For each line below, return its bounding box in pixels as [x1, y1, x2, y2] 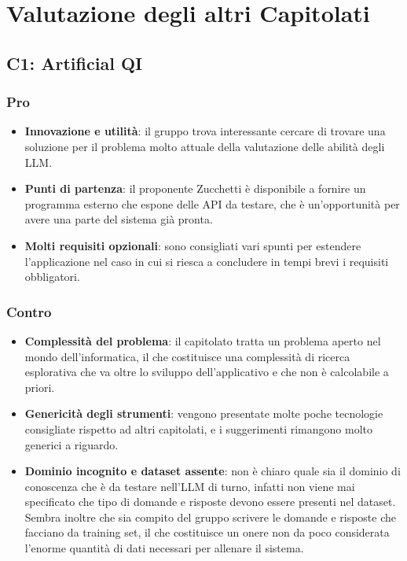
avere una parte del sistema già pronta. [24, 211, 213, 227]
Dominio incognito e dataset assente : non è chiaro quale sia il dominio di [24, 463, 401, 479]
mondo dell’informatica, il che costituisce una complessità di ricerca [24, 348, 350, 364]
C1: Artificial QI [6, 50, 143, 75]
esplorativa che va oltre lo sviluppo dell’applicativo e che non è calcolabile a [24, 364, 389, 380]
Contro [6, 301, 52, 321]
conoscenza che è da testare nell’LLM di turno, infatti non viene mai [24, 478, 355, 494]
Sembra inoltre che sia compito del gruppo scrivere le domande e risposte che [24, 508, 397, 525]
